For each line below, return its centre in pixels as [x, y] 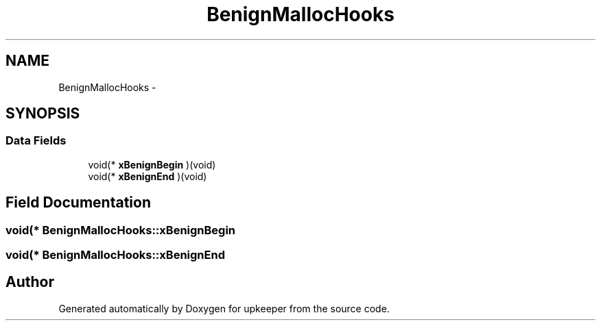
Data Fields [36, 141]
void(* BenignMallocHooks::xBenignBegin [121, 230]
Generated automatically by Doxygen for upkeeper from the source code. [224, 308]
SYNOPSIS [43, 114]
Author [30, 282]
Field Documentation [78, 203]
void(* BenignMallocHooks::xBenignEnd [115, 255]
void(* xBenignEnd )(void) [148, 176]
